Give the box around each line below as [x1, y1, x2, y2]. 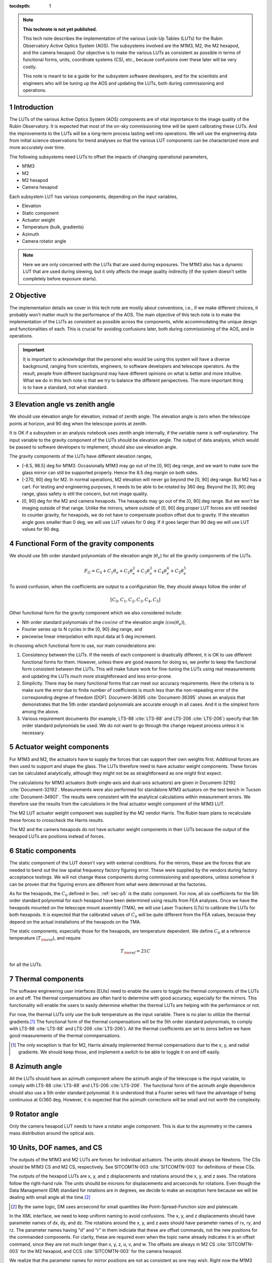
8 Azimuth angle [9, 1062, 62, 1071]
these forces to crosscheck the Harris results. [9, 817, 104, 823]
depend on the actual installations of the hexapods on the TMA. [9, 918, 141, 925]
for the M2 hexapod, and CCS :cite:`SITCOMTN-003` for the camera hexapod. [20, 1248, 182, 1254]
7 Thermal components [9, 975, 84, 983]
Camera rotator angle [22, 238, 66, 245]
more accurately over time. [9, 144, 65, 151]
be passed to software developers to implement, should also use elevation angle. [9, 444, 178, 450]
